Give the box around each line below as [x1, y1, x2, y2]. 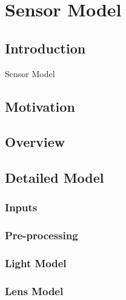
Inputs [5, 200, 38, 215]
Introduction [5, 38, 86, 57]
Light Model [5, 256, 67, 271]
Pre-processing [5, 228, 78, 243]
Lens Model [5, 283, 64, 298]
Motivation [5, 97, 75, 115]
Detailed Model [5, 168, 104, 187]
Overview [5, 132, 65, 151]
